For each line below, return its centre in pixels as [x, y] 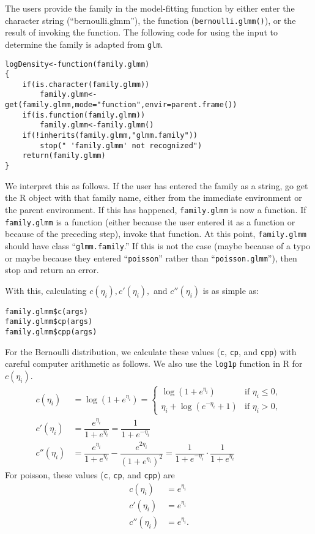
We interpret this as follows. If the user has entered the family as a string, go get [157, 185]
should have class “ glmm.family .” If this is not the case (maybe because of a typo [158, 245]
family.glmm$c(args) [47, 311]
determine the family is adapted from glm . [84, 44]
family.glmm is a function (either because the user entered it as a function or [150, 221]
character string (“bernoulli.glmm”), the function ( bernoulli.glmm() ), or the [150, 20]
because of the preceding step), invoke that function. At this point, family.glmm [156, 234]
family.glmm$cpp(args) [51, 332]
